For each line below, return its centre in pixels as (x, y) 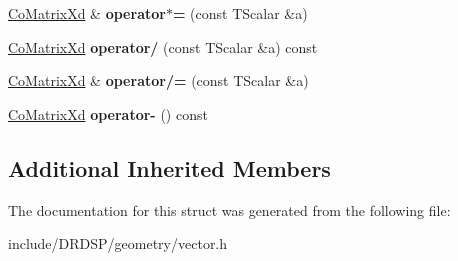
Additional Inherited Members (169, 167)
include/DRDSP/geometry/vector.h (118, 243)
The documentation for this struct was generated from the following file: (229, 209)
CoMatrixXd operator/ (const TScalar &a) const (163, 46)
